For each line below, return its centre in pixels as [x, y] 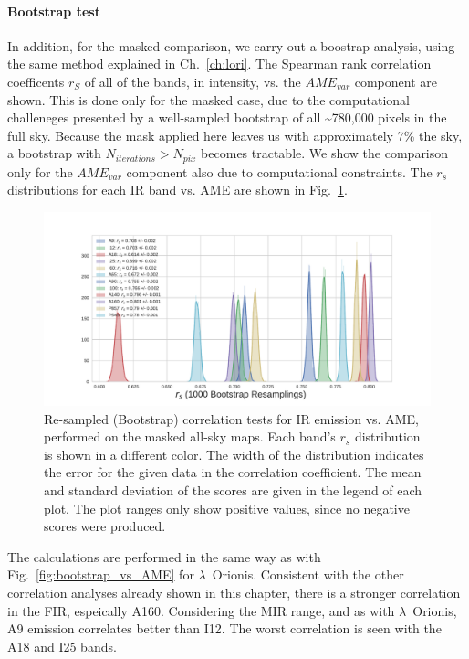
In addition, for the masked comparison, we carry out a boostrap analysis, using [231, 45]
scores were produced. [105, 526]
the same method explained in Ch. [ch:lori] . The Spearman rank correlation [219, 64]
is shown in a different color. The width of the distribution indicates [234, 454]
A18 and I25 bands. [62, 646]
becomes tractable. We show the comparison [325, 153]
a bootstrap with [54, 153]
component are [396, 81]
